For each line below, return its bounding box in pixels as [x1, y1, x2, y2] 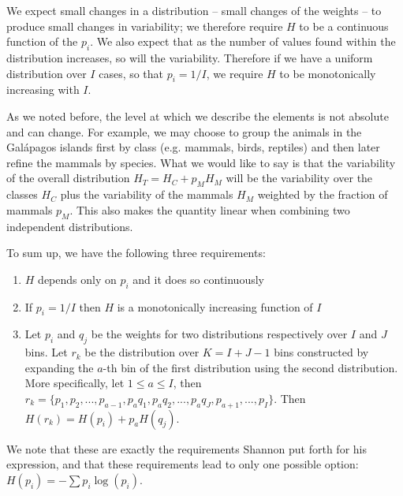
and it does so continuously [132, 270, 264, 287]
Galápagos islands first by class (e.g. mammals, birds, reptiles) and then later [6, 139, 380, 155]
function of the [6, 33, 78, 50]
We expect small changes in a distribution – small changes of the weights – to [6, 2, 382, 18]
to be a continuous [299, 17, 389, 34]
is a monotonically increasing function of [117, 298, 313, 315]
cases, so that [99, 65, 164, 81]
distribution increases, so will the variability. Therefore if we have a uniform [6, 49, 373, 65]
